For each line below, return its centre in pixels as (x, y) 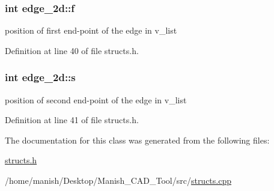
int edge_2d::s (40, 77)
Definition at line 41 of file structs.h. (72, 120)
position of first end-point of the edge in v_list (91, 30)
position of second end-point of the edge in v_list (96, 99)
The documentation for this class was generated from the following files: (137, 140)
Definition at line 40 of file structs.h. (72, 50)
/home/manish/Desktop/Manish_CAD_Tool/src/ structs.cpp (118, 180)
